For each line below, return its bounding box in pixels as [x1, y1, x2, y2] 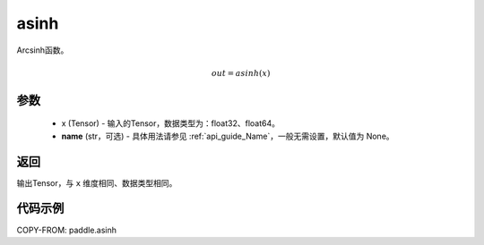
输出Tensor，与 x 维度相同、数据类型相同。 [16, 177, 177, 188]
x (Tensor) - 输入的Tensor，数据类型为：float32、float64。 [61, 118, 280, 129]
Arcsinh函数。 [16, 45, 69, 55]
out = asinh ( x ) [211, 68, 271, 78]
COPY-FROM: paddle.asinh [16, 224, 117, 235]
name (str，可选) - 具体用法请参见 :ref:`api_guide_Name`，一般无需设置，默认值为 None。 [61, 131, 394, 141]
